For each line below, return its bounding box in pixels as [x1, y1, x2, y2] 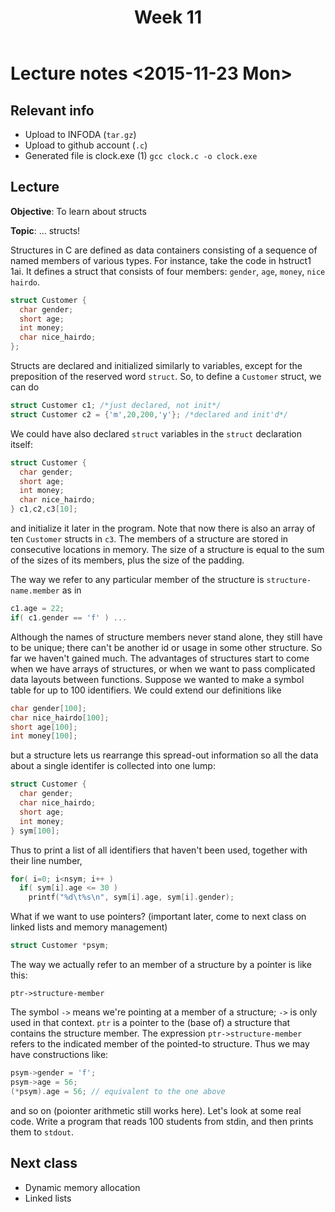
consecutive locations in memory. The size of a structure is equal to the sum [10, 544, 325, 556]
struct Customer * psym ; [10, 941, 110, 951]
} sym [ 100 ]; [10, 826, 60, 836]
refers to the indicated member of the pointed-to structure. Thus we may [10, 1038, 310, 1050]
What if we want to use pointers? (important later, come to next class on [10, 911, 307, 923]
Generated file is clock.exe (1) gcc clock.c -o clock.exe [24, 150, 258, 161]
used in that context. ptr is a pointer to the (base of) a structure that [10, 1017, 291, 1029]
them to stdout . [10, 1126, 74, 1138]
